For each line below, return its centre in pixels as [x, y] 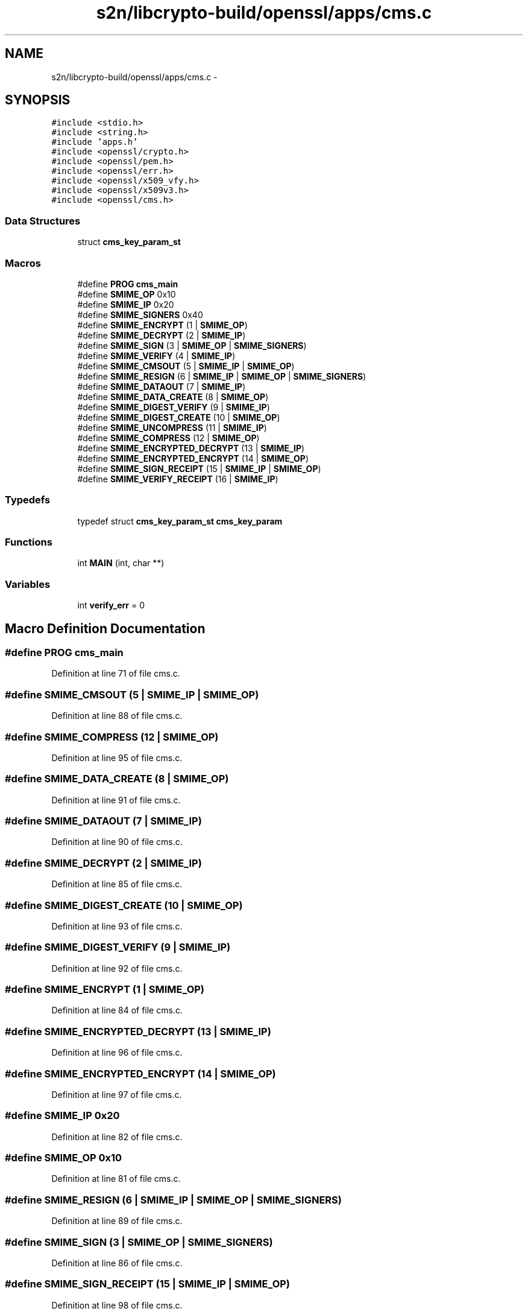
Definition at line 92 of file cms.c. [117, 968]
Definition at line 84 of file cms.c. [117, 1010]
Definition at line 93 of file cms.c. [117, 926]
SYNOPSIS [38, 100]
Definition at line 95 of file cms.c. [117, 757]
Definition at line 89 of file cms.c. [117, 1221]
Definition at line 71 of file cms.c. [116, 674]
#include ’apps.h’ [95, 142]
